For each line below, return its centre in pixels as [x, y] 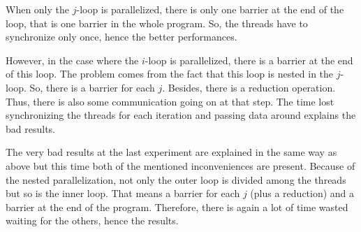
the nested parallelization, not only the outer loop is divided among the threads [176, 179]
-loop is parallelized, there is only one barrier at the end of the [210, 9]
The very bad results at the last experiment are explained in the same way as [171, 152]
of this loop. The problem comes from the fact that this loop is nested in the [170, 74]
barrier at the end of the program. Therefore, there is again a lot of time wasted [177, 206]
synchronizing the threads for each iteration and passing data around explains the [181, 115]
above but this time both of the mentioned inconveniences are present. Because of [180, 165]
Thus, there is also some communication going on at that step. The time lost [170, 101]
